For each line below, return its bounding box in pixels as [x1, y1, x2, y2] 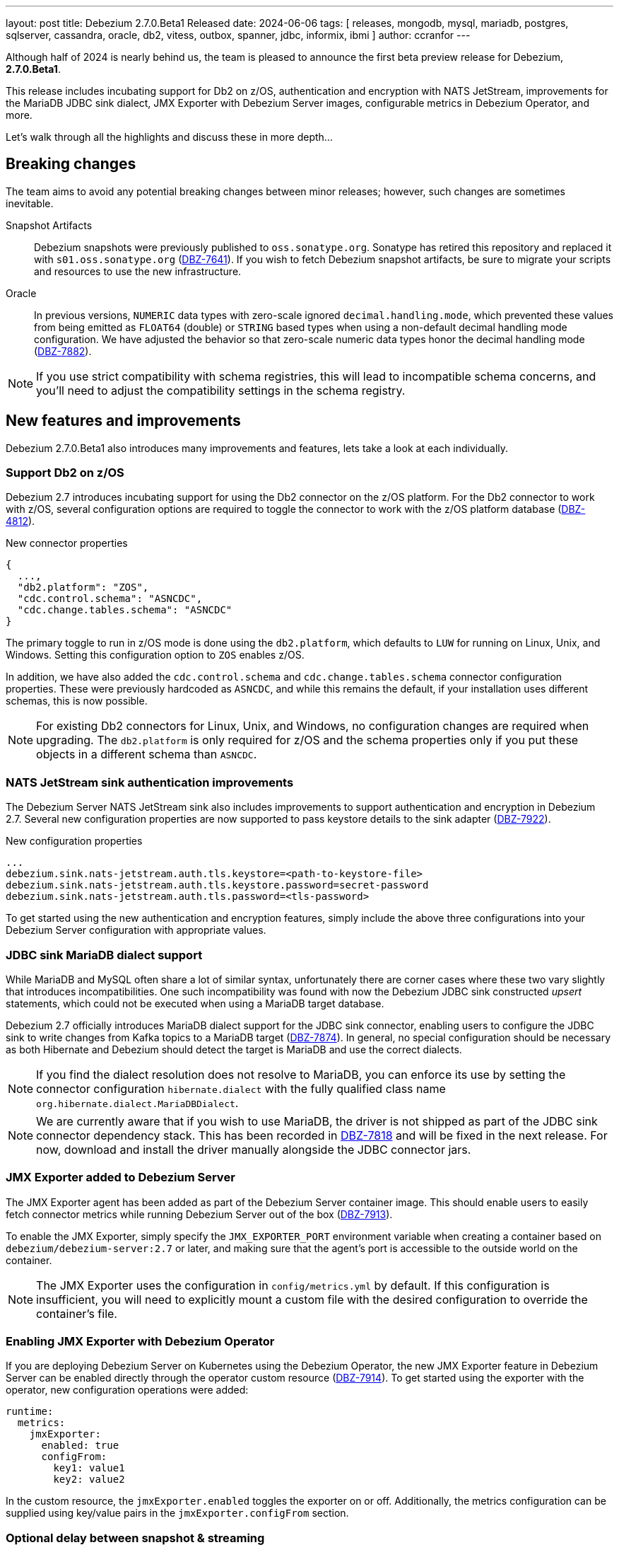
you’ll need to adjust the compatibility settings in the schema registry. [36, 383, 406, 398]
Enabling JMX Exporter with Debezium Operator [6, 1334, 275, 1349]
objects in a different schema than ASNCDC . [36, 747, 257, 762]
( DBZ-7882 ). [34, 345, 92, 357]
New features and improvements [6, 412, 241, 430]
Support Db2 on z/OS [6, 465, 124, 480]
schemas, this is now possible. [6, 695, 148, 707]
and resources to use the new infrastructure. [34, 265, 242, 277]
